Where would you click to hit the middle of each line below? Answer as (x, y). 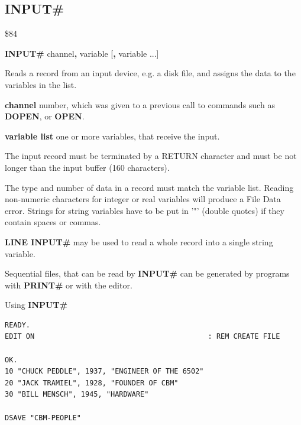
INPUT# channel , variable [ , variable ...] (82, 53)
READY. (17, 325)
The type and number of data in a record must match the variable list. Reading (149, 187)
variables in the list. (41, 84)
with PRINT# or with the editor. (69, 285)
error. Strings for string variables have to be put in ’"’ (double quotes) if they (145, 210)
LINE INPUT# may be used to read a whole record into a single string (139, 241)
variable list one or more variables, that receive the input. (112, 136)
